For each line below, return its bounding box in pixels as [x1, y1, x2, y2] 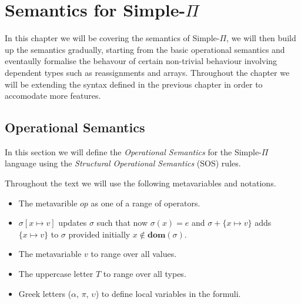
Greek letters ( [18, 287, 72, 299]
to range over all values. [91, 248, 177, 260]
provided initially [68, 228, 131, 240]
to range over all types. [103, 268, 186, 280]
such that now [96, 216, 148, 229]
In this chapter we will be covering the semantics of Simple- [5, 32, 220, 44]
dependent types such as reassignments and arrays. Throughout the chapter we [5, 66, 290, 78]
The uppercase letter [18, 268, 93, 280]
